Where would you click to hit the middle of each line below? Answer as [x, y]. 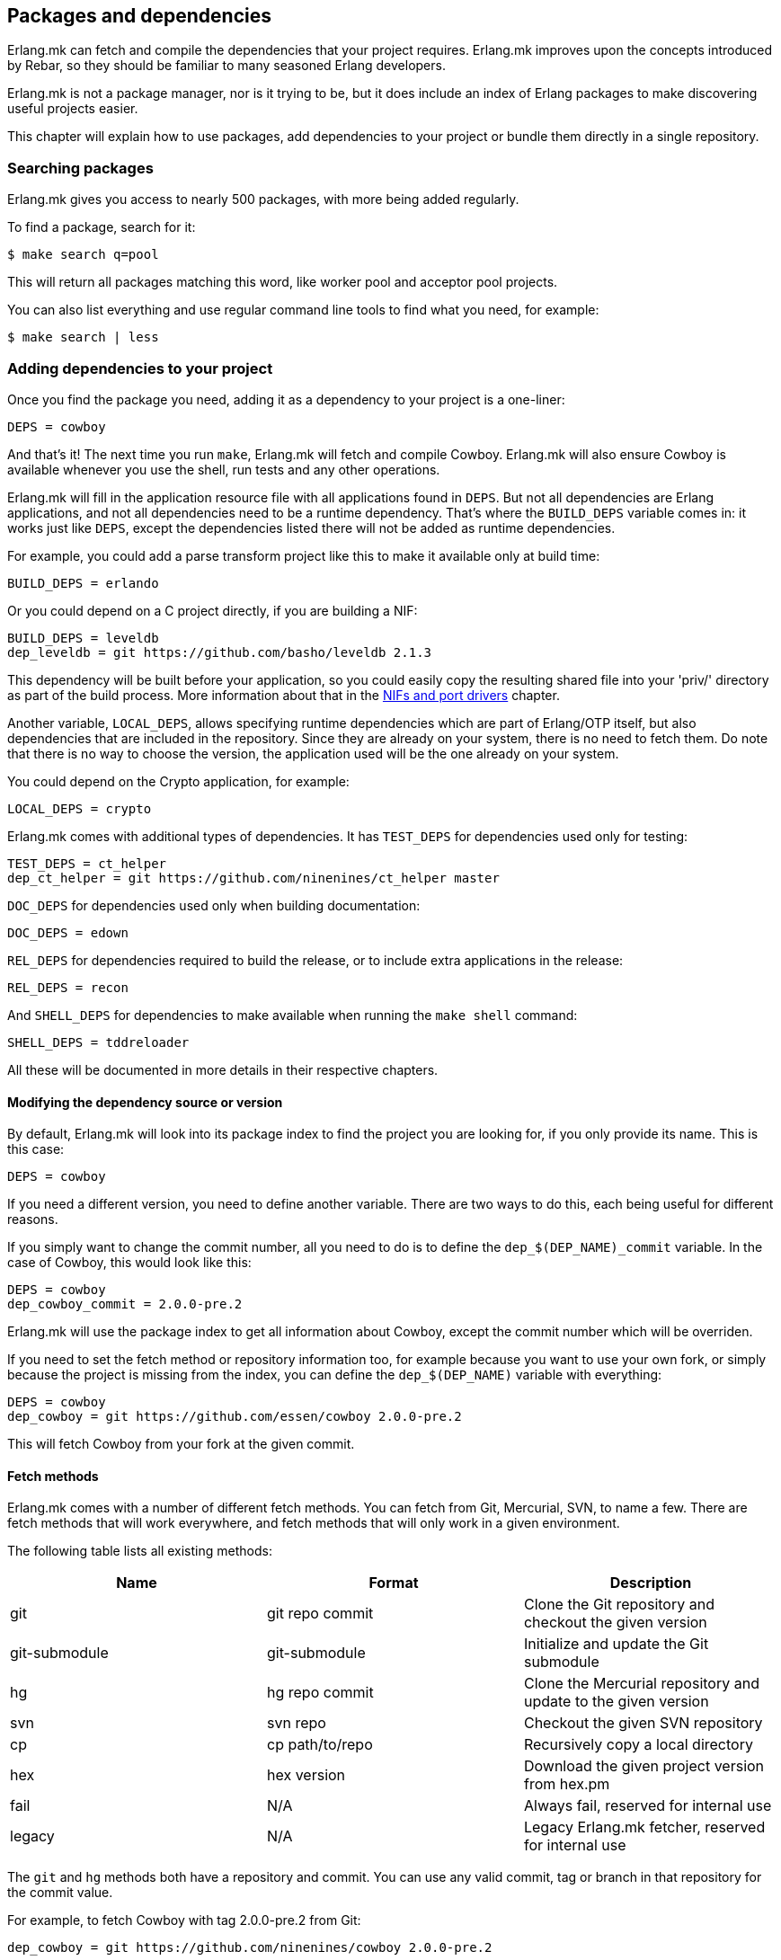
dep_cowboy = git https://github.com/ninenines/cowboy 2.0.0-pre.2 [250, 1948]
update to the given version [616, 1702]
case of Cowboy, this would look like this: [129, 1263]
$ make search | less [83, 337]
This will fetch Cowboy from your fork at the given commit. [181, 1444]
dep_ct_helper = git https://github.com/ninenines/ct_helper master [253, 878]
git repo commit [320, 1614]
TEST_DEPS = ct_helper [87, 863]
